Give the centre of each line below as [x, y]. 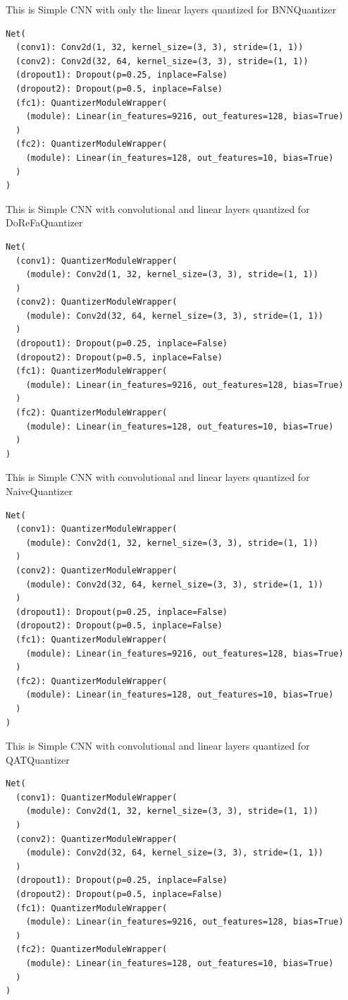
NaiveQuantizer [39, 491]
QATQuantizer [38, 759]
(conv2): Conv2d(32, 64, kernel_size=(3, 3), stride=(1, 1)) [162, 61]
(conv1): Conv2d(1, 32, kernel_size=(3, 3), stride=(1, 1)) [160, 48]
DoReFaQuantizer [44, 222]
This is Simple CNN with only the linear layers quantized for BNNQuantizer [171, 9]
